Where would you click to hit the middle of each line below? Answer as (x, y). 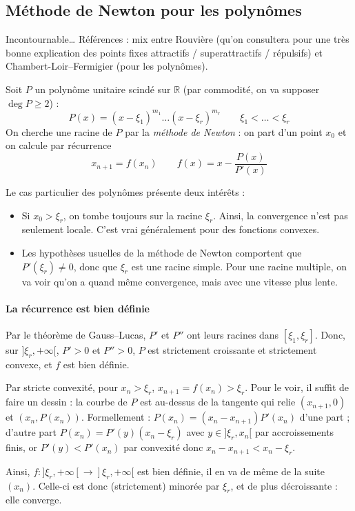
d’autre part (31, 432)
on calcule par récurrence (59, 145)
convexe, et (29, 364)
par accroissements (294, 432)
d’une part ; (325, 417)
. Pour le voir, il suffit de (297, 387)
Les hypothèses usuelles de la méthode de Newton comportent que (162, 252)
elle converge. (34, 500)
